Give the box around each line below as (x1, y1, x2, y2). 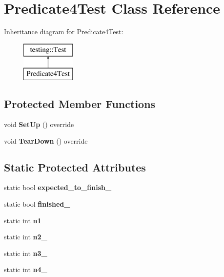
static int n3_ (4, 248, 47, 258)
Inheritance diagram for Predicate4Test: (4, 26, 123, 37)
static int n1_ (4, 215, 47, 225)
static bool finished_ (4, 199, 70, 209)
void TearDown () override (4, 135, 88, 146)
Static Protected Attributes (4, 159, 146, 174)
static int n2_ (4, 232, 47, 242)
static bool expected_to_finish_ (4, 182, 112, 192)
